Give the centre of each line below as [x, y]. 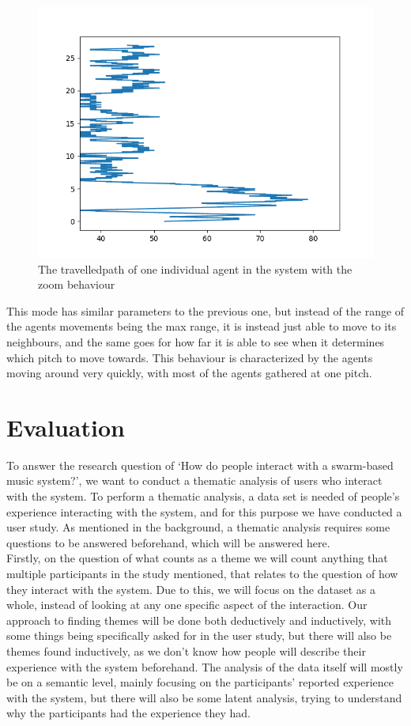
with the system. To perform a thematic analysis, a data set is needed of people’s [203, 496]
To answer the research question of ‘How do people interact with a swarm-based [200, 465]
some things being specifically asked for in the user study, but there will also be [199, 635]
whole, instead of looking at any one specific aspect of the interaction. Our [187, 605]
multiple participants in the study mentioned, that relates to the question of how [202, 574]
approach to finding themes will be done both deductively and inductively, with [199, 620]
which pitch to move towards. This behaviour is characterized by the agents [190, 357]
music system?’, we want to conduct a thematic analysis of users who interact [194, 480]
